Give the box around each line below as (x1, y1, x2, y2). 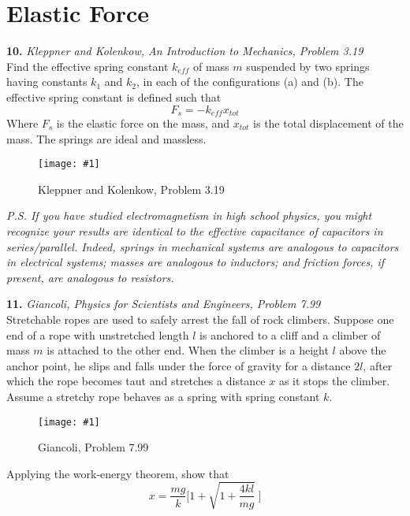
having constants (6, 73, 88, 90)
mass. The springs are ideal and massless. (6, 130, 207, 147)
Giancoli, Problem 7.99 (38, 439, 149, 455)
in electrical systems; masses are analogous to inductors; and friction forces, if (6, 254, 385, 270)
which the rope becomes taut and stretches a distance (6, 373, 266, 389)
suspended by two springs (246, 58, 370, 74)
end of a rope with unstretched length (6, 326, 189, 343)
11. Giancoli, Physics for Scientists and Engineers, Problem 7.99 (6, 295, 321, 312)
